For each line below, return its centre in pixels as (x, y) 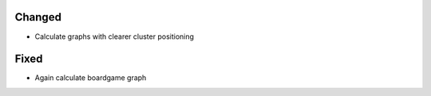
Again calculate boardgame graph (91, 78)
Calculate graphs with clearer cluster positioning (115, 36)
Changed (38, 17)
